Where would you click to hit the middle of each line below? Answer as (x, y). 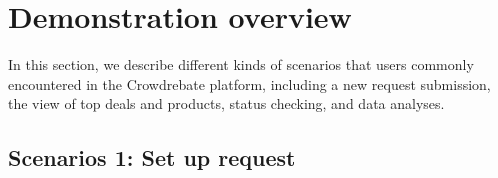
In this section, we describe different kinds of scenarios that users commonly (241, 64)
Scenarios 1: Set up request (152, 157)
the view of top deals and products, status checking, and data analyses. (226, 103)
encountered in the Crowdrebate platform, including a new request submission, (249, 83)
